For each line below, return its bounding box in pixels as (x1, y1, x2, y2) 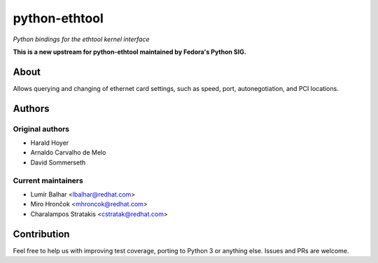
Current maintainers (13, 176, 83, 185)
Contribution (13, 228, 70, 240)
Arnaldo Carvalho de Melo (30, 148, 106, 157)
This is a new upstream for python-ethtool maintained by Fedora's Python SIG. (13, 48, 246, 56)
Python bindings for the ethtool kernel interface (13, 35, 150, 43)
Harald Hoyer (30, 138, 69, 147)
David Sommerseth (30, 158, 86, 166)
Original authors (13, 124, 70, 134)
